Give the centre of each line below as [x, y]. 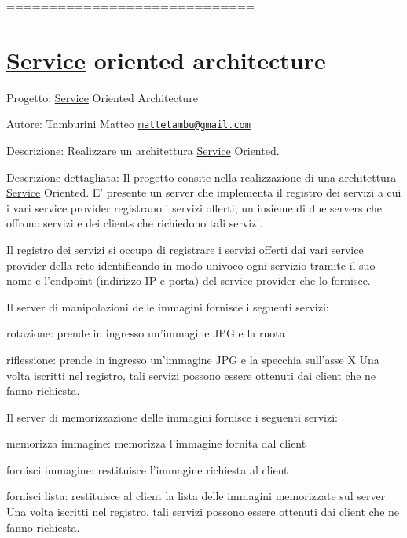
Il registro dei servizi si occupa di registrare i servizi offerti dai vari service [185, 249]
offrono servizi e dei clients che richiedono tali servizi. [135, 223]
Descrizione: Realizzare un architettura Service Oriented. [143, 150]
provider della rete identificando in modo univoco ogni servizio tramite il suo [191, 265]
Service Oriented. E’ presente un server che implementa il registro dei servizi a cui [204, 192]
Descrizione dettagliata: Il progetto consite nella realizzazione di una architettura [202, 177]
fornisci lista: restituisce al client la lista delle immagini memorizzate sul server [196, 496]
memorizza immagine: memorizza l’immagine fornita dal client [156, 443]
